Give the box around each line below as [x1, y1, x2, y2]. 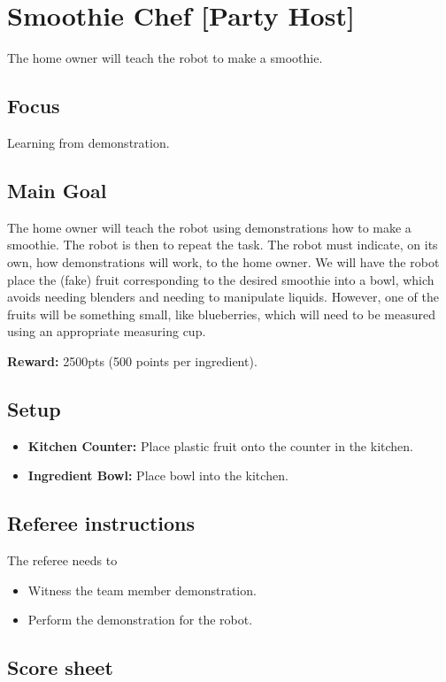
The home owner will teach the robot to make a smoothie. [7, 49, 323, 67]
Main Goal [7, 176, 107, 203]
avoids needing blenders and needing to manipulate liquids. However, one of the [7, 287, 439, 306]
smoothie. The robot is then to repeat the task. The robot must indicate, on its [7, 235, 438, 254]
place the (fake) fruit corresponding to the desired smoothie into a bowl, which [7, 270, 434, 288]
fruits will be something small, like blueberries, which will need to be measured [7, 304, 435, 323]
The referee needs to [7, 551, 118, 570]
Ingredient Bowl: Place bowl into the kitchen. [27, 466, 288, 485]
